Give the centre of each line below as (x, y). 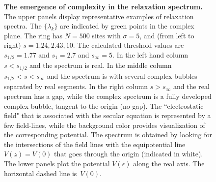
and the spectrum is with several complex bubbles (122, 76)
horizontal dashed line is (40, 173)
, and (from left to (167, 35)
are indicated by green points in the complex (127, 26)
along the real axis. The (169, 164)
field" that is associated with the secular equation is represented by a (108, 115)
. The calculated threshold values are (128, 45)
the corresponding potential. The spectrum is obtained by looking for (108, 135)
